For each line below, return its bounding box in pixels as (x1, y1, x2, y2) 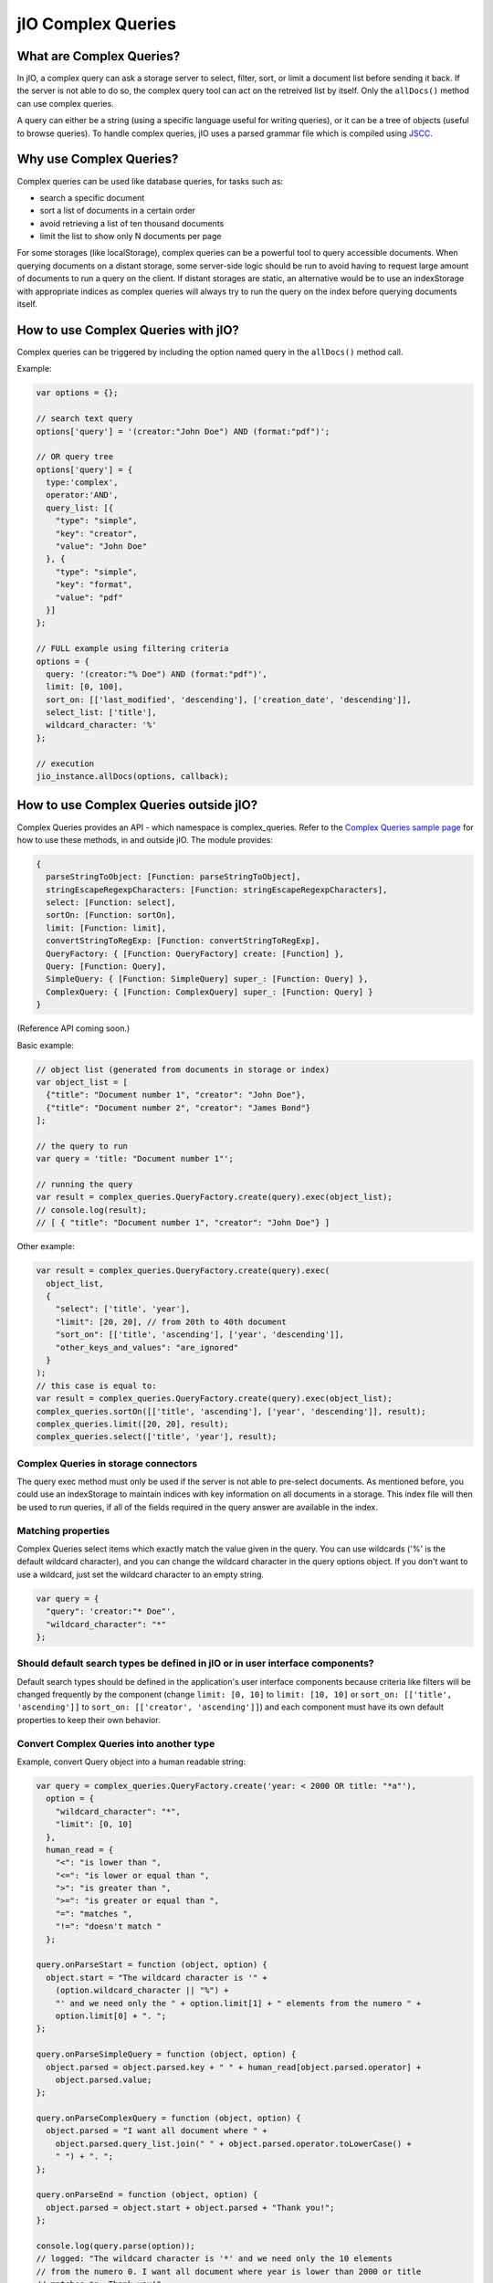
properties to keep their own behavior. (16, 1714, 161, 1725)
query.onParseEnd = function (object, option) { (36, 2190, 258, 2200)
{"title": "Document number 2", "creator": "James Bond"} (46, 1102, 311, 1113)
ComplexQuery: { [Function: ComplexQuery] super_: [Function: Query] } (46, 986, 373, 997)
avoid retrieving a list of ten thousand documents (39, 217, 225, 228)
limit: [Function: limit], (46, 922, 167, 933)
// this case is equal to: (36, 1380, 157, 1391)
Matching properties (16, 1524, 110, 1537)
